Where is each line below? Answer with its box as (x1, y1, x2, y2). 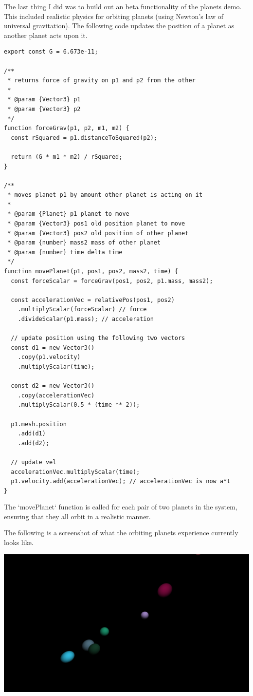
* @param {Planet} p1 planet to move (7, 210, 129, 218)
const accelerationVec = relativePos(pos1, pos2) (11, 296, 175, 303)
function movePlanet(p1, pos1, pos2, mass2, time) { (4, 268, 178, 275)
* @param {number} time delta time (7, 248, 123, 256)
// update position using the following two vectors (11, 335, 185, 342)
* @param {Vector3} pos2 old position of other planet (7, 229, 189, 237)
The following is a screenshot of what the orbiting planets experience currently (4, 527, 238, 538)
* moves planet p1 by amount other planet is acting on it (7, 191, 203, 199)
